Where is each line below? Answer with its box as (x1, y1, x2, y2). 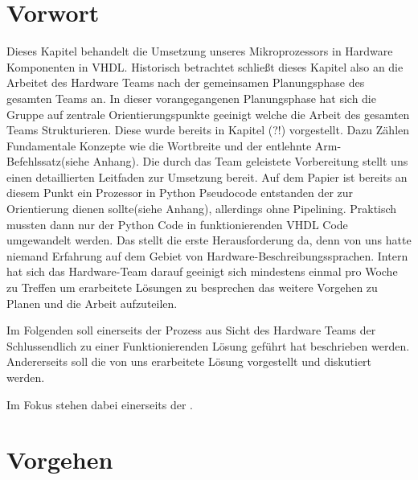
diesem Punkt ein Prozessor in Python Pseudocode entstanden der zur (6, 184, 354, 201)
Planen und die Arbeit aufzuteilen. (6, 294, 178, 311)
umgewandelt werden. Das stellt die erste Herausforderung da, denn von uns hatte (6, 232, 412, 248)
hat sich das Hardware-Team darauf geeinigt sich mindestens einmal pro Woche (6, 263, 398, 280)
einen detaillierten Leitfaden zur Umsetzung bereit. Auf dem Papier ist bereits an (6, 168, 408, 185)
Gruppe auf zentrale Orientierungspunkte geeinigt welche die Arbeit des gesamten (6, 105, 410, 122)
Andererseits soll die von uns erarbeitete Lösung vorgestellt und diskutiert (6, 353, 372, 370)
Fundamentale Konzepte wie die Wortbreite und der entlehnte (6, 137, 312, 154)
